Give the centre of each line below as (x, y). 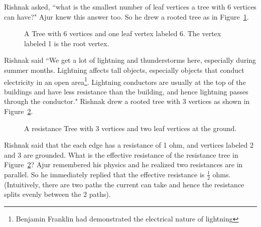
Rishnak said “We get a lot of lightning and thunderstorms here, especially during (130, 60)
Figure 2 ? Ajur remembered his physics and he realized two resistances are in (123, 164)
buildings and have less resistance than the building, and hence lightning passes (126, 91)
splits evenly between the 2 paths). (57, 194)
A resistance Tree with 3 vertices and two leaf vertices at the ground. (130, 128)
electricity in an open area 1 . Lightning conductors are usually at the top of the (125, 81)
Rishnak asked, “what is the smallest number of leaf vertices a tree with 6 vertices (130, 7)
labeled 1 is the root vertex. (67, 43)
